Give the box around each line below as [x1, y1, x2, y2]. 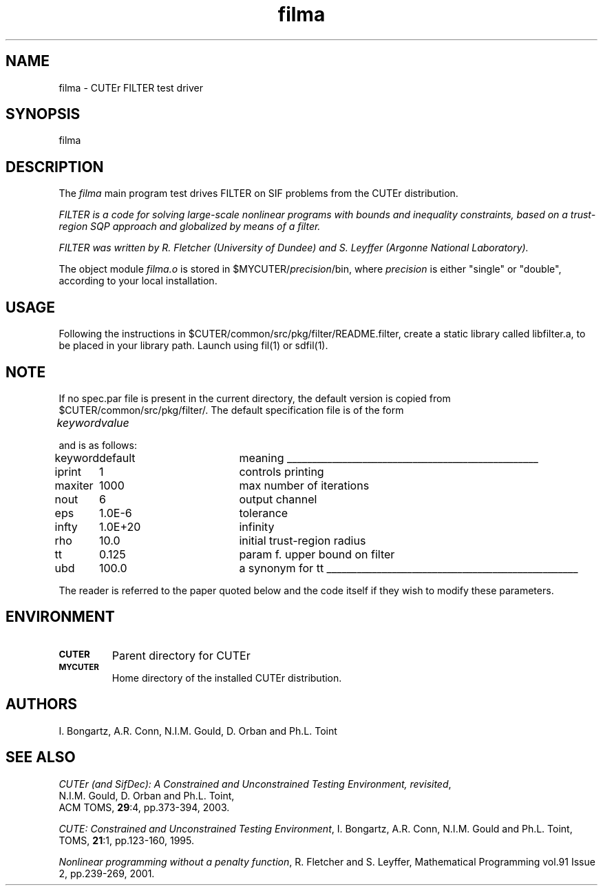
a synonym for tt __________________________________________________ [239, 560, 578, 575]
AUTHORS [6, 695, 78, 713]
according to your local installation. [59, 275, 218, 287]
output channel [239, 492, 317, 506]
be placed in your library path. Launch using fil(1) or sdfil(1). [59, 339, 328, 352]
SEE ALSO [6, 748, 76, 766]
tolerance [239, 505, 288, 520]
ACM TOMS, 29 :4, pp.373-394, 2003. [59, 801, 230, 813]
